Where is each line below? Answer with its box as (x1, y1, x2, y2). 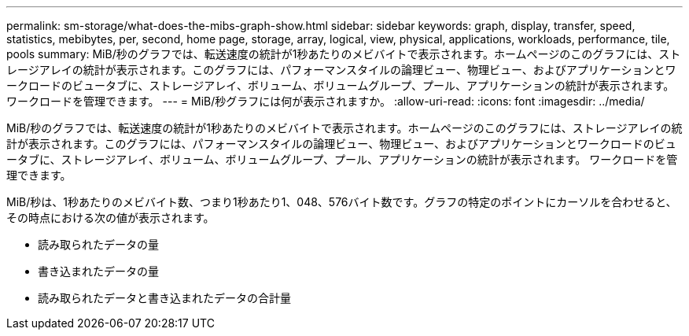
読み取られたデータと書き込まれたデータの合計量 (38, 291, 291, 305)
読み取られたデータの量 (38, 238, 159, 251)
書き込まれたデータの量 (38, 264, 159, 278)
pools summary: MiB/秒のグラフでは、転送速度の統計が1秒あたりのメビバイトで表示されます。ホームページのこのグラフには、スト (6, 47, 681, 61)
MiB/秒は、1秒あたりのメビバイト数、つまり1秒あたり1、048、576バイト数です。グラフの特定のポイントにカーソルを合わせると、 (6, 195, 677, 209)
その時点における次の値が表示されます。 (6, 211, 215, 224)
